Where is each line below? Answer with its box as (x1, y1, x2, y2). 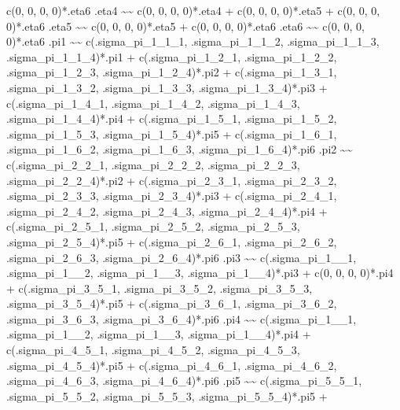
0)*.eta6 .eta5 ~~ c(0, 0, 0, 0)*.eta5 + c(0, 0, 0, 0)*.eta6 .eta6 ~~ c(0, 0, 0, (6, 17, 365, 34)
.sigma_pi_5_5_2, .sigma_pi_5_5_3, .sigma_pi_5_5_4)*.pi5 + (6, 387, 328, 404)
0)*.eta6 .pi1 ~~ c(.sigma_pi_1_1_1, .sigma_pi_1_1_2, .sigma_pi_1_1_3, (6, 33, 380, 50)
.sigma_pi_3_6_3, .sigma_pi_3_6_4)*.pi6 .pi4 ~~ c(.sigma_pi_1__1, (6, 310, 357, 327)
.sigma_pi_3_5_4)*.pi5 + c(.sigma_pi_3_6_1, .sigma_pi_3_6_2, (6, 295, 337, 312)
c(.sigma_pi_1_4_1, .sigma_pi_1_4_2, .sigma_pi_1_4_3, (6, 94, 300, 111)
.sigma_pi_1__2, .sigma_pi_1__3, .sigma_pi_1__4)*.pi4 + (6, 326, 311, 342)
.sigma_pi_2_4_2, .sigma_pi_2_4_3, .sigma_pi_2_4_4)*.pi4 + (6, 202, 328, 219)
